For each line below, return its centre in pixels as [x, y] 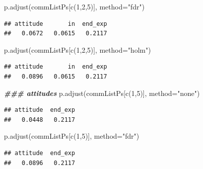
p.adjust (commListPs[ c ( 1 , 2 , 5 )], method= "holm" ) [77, 49]
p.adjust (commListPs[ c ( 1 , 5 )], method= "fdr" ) [72, 136]
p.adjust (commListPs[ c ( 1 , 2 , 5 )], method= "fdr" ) [74, 6]
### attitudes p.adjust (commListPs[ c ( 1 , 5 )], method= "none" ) [102, 93]
